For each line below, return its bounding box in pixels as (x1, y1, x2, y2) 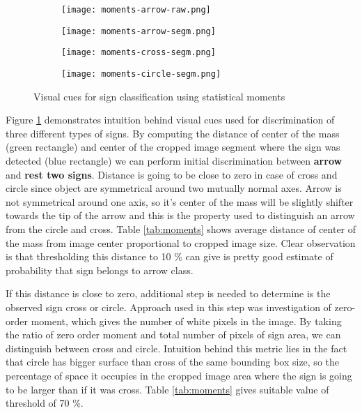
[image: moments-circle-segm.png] (61, 68, 221, 79)
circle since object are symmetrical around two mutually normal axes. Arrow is (6, 181, 342, 195)
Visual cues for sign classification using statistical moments (33, 89, 285, 103)
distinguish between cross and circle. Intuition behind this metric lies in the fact (6, 340, 347, 355)
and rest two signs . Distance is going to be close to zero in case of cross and (6, 167, 338, 181)
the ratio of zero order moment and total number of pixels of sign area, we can (6, 327, 341, 342)
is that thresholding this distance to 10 (6, 249, 171, 264)
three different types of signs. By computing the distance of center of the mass (6, 126, 340, 140)
